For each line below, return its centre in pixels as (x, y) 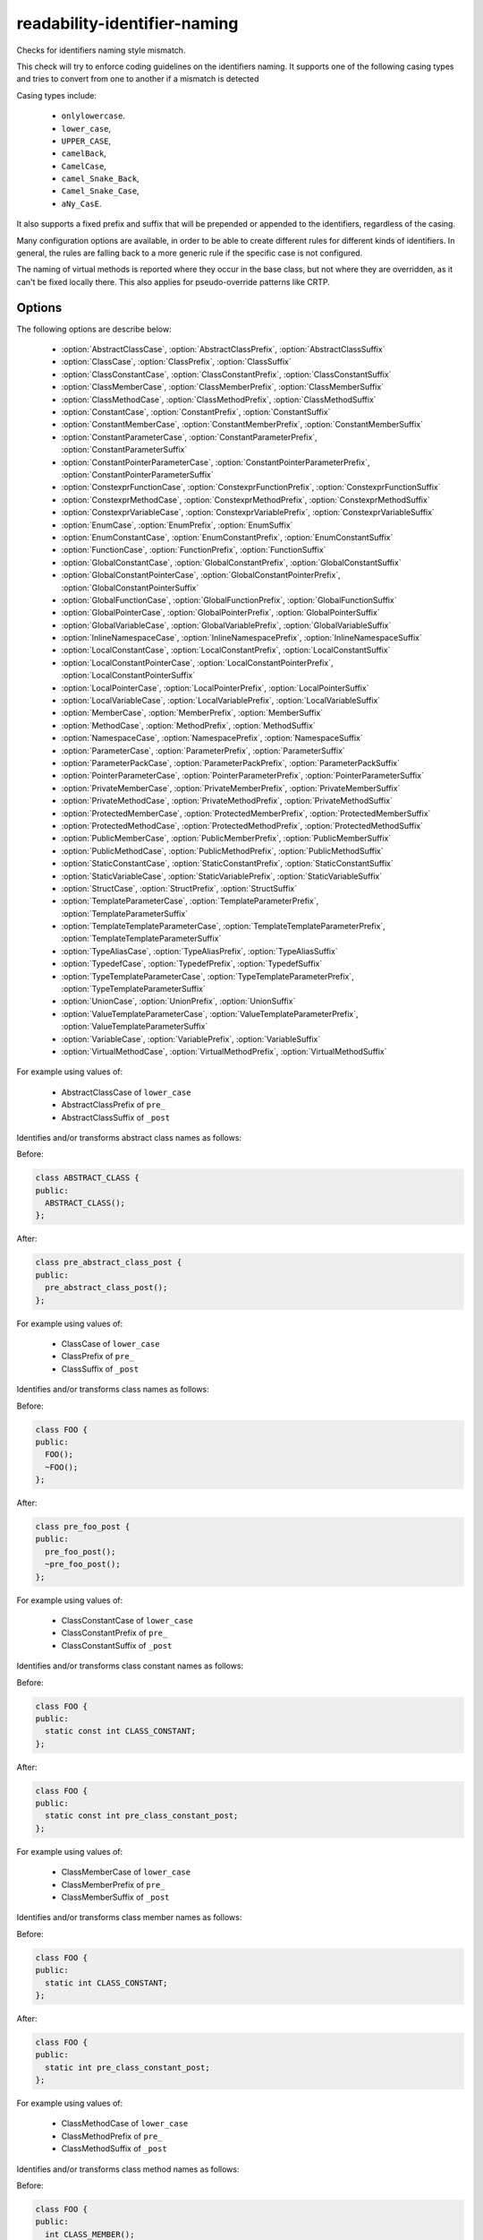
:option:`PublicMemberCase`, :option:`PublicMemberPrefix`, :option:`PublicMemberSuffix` (226, 839)
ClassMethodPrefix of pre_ (112, 2136)
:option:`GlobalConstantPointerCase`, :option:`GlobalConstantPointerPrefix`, (201, 575)
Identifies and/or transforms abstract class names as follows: (129, 1137)
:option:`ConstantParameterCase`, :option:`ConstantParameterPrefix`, (189, 437)
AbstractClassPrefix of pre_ (113, 1105)
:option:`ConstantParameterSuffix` (124, 450)
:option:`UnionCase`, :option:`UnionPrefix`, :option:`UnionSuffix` (178, 1001)
